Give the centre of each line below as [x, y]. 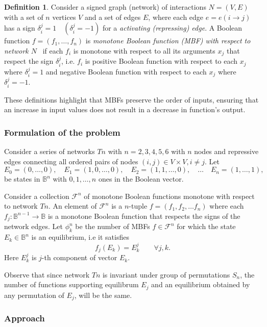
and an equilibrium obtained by [201, 284]
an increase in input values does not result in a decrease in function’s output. [125, 109]
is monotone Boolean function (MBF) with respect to [168, 41]
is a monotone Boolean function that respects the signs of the [144, 216]
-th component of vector [79, 257]
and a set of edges [113, 17]
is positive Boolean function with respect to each [161, 61]
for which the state [206, 226]
